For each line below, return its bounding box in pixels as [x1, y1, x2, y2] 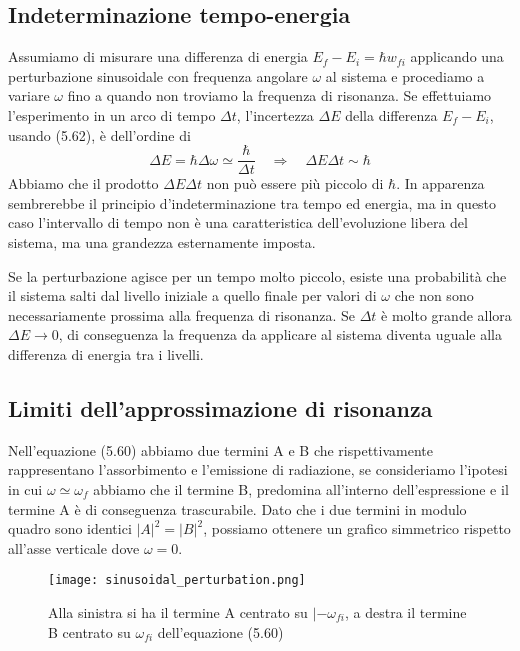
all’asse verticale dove [8, 537, 140, 558]
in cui [8, 478, 43, 499]
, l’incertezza [236, 104, 314, 125]
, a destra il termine [344, 602, 467, 622]
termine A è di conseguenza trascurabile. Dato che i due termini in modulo [8, 498, 467, 519]
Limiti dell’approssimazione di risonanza [8, 392, 433, 423]
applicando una [410, 46, 504, 67]
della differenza [345, 104, 438, 125]
